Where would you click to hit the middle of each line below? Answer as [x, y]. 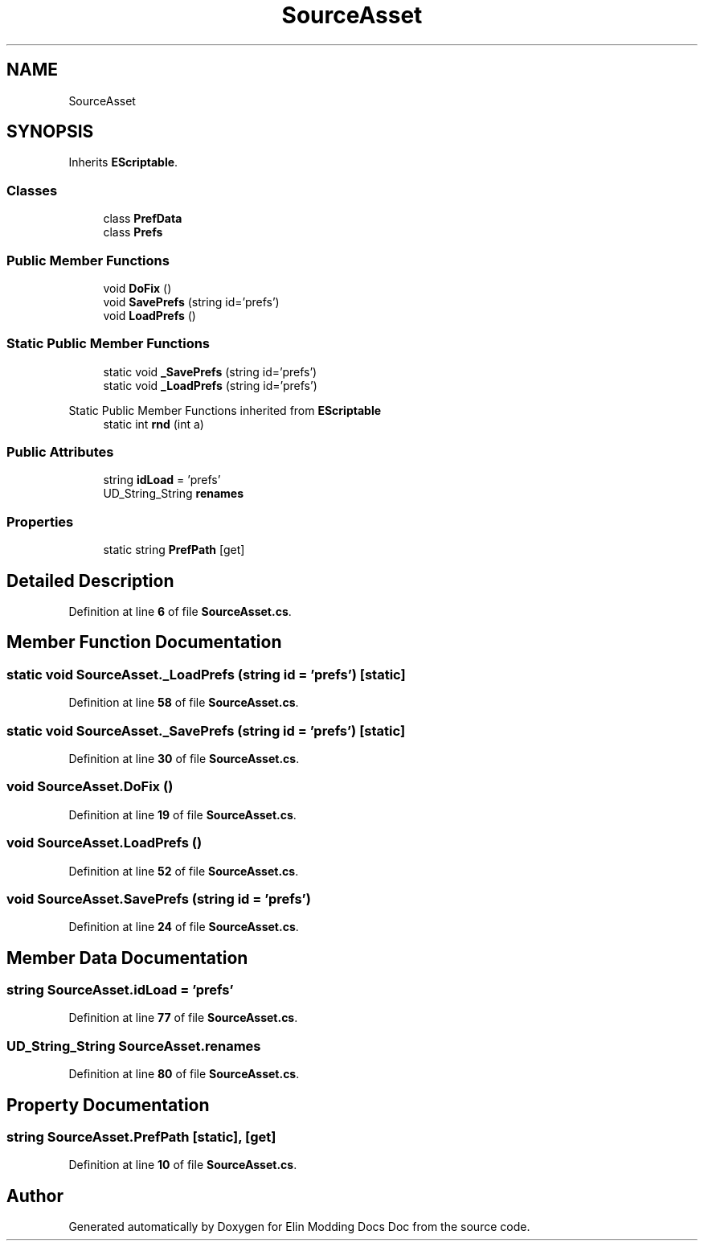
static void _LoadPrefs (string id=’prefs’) [210, 385]
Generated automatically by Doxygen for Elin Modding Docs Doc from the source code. [299, 1227]
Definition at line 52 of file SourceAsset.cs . [184, 871]
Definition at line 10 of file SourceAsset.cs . [183, 1165]
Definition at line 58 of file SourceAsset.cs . [184, 703]
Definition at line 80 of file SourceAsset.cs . [184, 1074]
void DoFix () [137, 288]
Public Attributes [60, 452]
